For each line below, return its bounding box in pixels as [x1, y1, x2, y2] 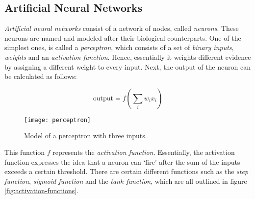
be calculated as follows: [4, 71, 77, 81]
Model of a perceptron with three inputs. [24, 130, 147, 141]
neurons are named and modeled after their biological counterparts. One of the [4, 32, 241, 43]
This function [4, 147, 45, 157]
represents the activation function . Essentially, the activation [52, 147, 235, 157]
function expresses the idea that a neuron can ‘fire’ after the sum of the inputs [4, 156, 240, 167]
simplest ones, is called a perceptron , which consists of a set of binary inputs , [4, 42, 234, 52]
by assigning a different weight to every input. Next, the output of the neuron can [4, 61, 251, 72]
